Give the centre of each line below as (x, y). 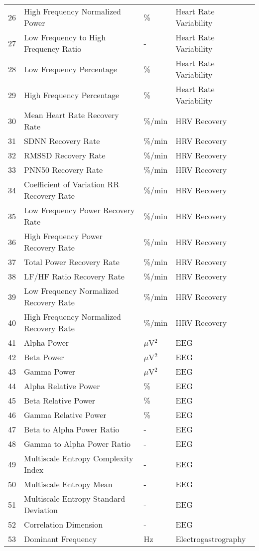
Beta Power (44, 357)
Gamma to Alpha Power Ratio (77, 444)
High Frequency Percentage (72, 95)
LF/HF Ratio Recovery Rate (74, 276)
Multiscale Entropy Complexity (79, 458)
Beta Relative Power (60, 400)
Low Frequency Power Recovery (79, 210)
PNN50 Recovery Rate (64, 170)
